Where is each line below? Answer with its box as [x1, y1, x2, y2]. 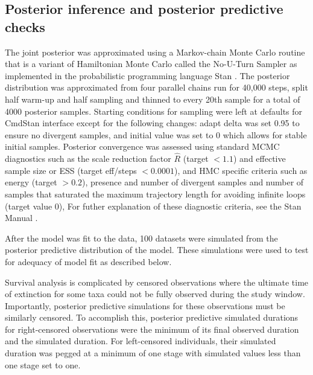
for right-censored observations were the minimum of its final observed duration [5, 322, 299, 335]
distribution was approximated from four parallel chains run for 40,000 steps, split [5, 81, 308, 94]
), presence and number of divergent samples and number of [82, 176, 304, 188]
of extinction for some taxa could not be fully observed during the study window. [5, 287, 305, 300]
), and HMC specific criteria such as [174, 164, 308, 176]
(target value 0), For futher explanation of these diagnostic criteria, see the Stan [5, 199, 302, 212]
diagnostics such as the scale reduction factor [5, 152, 171, 165]
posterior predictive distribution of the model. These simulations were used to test [5, 243, 309, 256]
